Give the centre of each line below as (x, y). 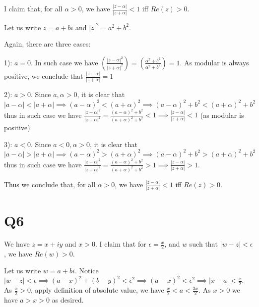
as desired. (68, 300)
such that (204, 244)
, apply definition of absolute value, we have (97, 290)
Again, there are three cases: (47, 44)
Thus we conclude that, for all (50, 184)
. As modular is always (214, 62)
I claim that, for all (33, 9)
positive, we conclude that (44, 76)
